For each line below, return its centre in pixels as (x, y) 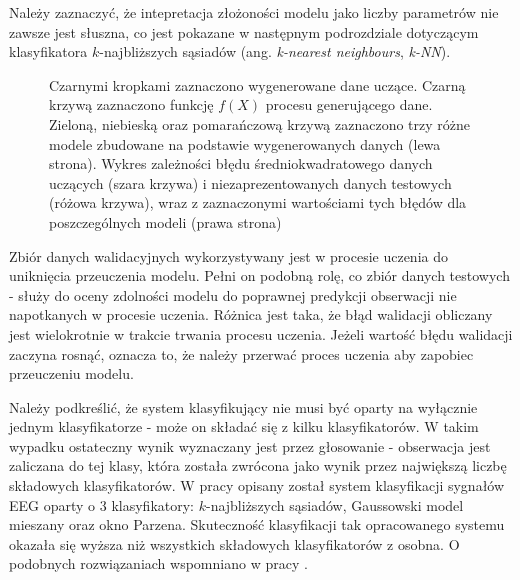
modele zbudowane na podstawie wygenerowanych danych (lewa (245, 143)
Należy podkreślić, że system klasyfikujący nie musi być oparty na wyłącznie (243, 406)
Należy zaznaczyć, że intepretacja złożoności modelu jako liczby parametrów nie (254, 12)
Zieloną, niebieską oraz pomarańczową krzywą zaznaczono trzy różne (260, 123)
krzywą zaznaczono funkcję (131, 104)
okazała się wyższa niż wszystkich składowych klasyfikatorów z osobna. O (234, 543)
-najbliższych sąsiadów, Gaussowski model (334, 504)
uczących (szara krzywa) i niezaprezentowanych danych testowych (250, 182)
